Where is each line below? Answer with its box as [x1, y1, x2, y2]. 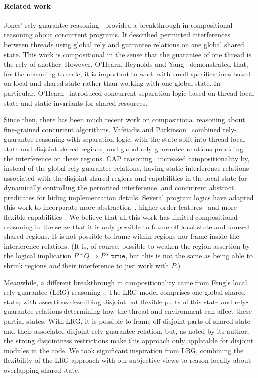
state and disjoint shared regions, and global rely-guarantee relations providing [4, 143, 244, 153]
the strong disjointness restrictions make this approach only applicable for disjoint [4, 335, 254, 346]
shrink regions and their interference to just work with [4, 260, 169, 271]
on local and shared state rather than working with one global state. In [4, 78, 220, 88]
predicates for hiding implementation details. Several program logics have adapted [4, 192, 254, 202]
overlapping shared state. [4, 364, 80, 375]
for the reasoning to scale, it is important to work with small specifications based [4, 68, 251, 78]
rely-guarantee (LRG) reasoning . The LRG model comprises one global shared [4, 287, 245, 297]
